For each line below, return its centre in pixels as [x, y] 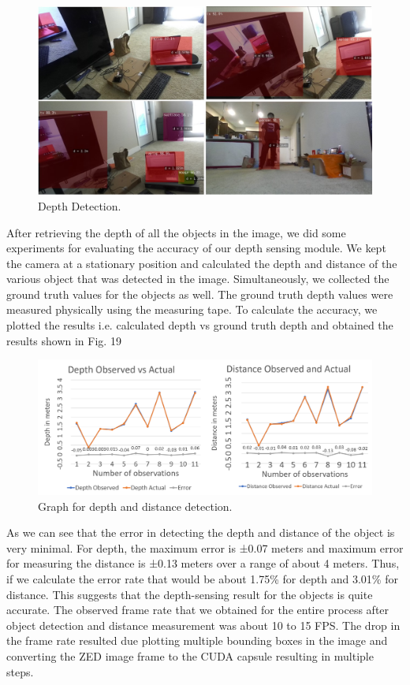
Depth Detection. [80, 205]
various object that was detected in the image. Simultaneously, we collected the [198, 279]
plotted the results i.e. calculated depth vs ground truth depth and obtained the [200, 325]
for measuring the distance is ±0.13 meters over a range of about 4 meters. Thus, [203, 563]
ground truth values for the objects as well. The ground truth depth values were [200, 294]
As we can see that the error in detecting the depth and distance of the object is [201, 532]
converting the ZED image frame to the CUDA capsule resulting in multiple [190, 656]
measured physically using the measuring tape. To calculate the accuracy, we [192, 309]
